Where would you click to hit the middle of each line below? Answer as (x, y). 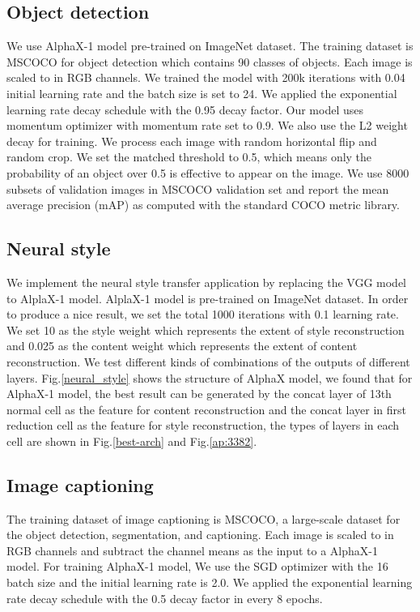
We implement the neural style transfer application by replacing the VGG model (207, 282)
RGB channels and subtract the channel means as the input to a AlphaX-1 (192, 550)
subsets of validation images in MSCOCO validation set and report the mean (198, 188)
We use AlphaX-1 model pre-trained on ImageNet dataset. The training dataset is (210, 46)
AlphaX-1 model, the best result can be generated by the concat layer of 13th (199, 394)
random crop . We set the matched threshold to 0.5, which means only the (189, 157)
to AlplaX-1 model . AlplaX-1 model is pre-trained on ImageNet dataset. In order (208, 298)
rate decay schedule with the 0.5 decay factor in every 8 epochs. (165, 598)
